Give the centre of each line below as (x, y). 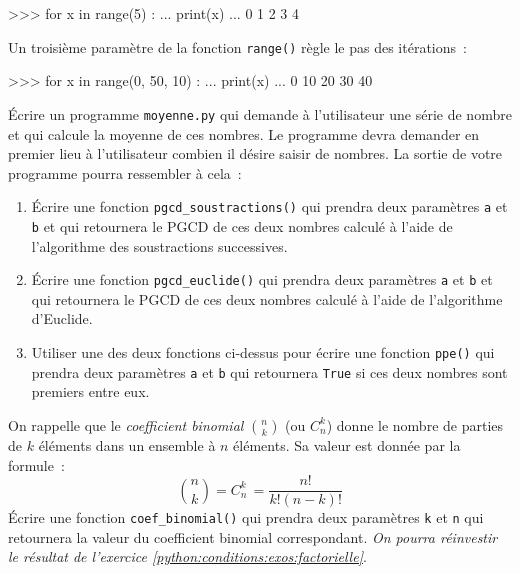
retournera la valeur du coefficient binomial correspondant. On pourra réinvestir (253, 536)
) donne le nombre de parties (415, 424)
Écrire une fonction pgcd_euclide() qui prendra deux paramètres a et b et (262, 279)
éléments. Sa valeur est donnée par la (347, 444)
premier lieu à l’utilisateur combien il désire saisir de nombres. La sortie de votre (255, 153)
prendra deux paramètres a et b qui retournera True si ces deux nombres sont (269, 371)
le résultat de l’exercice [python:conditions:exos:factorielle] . (187, 556)
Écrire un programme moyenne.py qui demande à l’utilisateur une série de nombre (260, 113)
